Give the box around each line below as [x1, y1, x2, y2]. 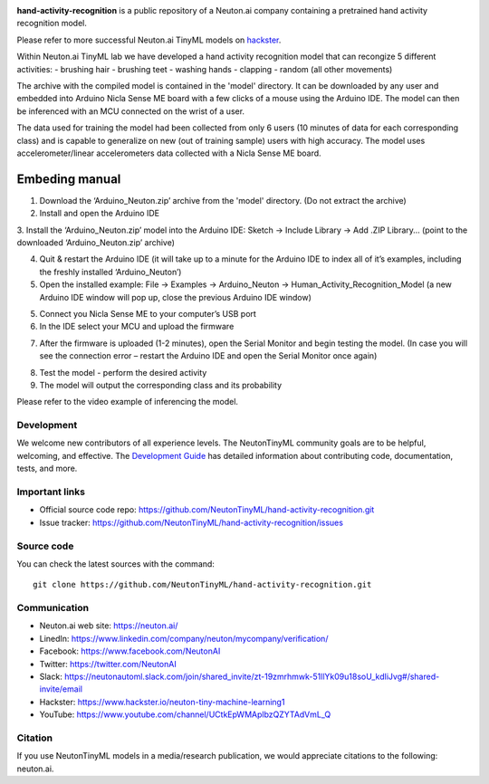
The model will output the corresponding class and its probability [39, 379, 283, 390]
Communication [16, 602, 90, 615]
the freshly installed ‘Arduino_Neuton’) [39, 266, 182, 277]
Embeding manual [16, 171, 121, 186]
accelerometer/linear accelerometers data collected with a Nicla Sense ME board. [16, 148, 321, 158]
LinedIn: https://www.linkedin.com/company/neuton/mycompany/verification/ [39, 633, 329, 644]
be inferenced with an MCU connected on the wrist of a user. [16, 105, 244, 117]
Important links [16, 485, 86, 498]
